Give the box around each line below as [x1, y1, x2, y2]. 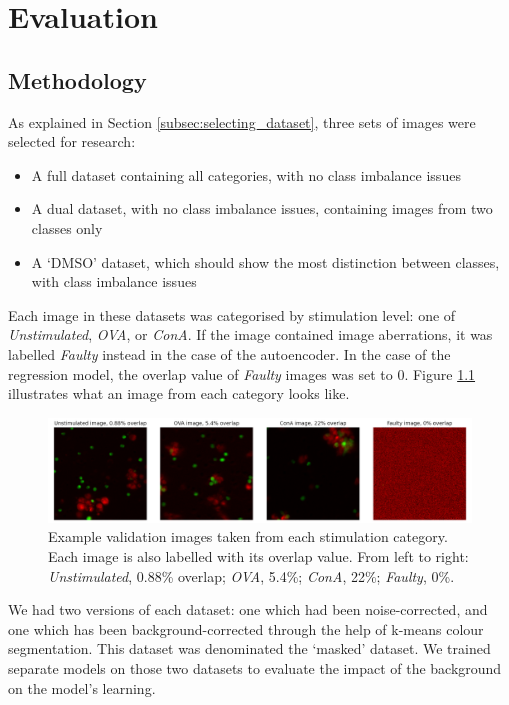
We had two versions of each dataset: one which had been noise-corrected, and [8, 599, 488, 620]
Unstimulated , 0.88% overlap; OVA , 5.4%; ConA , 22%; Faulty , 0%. [48, 565, 455, 586]
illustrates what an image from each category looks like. [8, 383, 350, 404]
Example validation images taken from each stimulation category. [48, 526, 448, 547]
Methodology [8, 64, 147, 95]
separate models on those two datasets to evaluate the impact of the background [8, 658, 502, 679]
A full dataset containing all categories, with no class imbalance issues [31, 164, 461, 185]
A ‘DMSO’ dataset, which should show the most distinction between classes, [31, 251, 500, 272]
